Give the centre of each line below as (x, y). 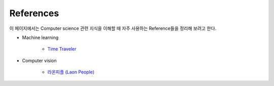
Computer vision (39, 60)
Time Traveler (62, 49)
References (34, 13)
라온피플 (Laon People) (71, 72)
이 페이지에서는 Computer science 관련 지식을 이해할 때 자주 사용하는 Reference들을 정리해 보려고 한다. (113, 28)
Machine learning (40, 37)
